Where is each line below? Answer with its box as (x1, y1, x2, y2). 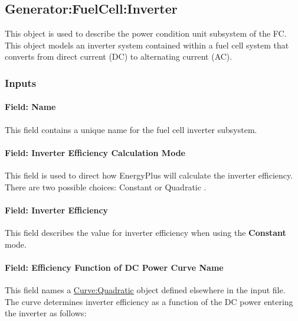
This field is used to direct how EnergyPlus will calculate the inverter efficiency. (5, 169, 293, 181)
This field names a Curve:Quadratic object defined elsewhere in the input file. (5, 283, 286, 296)
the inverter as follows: (5, 307, 87, 319)
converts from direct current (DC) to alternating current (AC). (5, 50, 232, 63)
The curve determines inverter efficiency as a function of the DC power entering (5, 295, 293, 307)
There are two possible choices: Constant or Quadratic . (5, 180, 207, 193)
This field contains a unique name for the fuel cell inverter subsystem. (5, 123, 257, 135)
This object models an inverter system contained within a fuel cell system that (5, 38, 289, 51)
